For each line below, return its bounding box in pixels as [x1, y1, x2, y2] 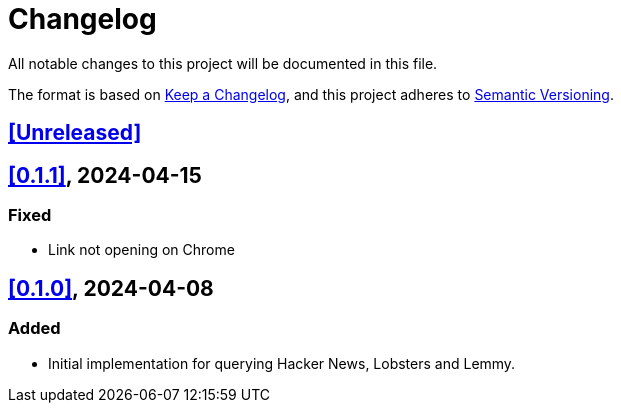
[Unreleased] [8, 120, 142, 146]
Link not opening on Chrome [48, 241, 235, 259]
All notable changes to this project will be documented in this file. [8, 54, 438, 72]
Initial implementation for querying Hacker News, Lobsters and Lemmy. [48, 354, 516, 372]
